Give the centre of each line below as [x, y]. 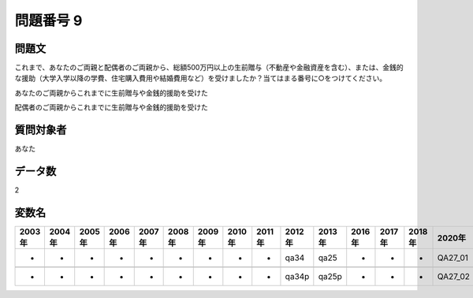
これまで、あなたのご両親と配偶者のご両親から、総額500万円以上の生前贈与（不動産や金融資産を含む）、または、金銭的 [209, 68]
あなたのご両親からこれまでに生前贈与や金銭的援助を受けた [111, 93]
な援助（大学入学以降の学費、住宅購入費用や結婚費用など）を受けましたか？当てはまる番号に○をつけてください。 [201, 78]
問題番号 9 [48, 20]
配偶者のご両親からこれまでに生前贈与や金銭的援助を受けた [111, 107]
